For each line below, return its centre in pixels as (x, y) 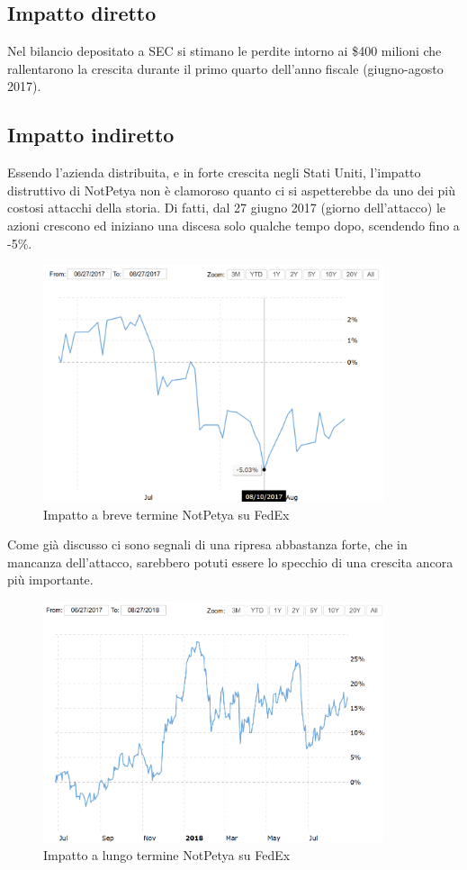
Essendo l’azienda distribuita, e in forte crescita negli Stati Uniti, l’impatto (214, 172)
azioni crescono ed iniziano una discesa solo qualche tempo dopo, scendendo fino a (233, 225)
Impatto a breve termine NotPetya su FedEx (166, 514)
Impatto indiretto (91, 135)
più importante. (50, 580)
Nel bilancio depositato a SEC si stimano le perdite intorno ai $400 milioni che (225, 51)
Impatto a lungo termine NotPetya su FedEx (167, 854)
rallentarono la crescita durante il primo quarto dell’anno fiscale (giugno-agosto (225, 68)
